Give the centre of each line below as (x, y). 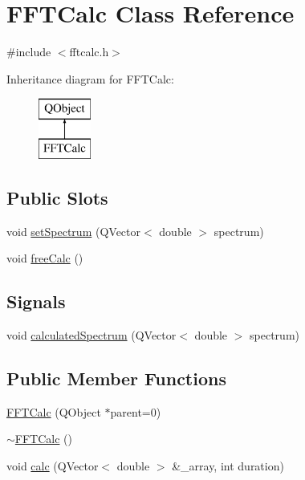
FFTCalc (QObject (54, 411)
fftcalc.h (89, 52)
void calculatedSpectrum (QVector (91, 335)
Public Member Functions (116, 378)
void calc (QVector (53, 466)
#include (29, 52)
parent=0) (136, 411)
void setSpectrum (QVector (74, 231)
